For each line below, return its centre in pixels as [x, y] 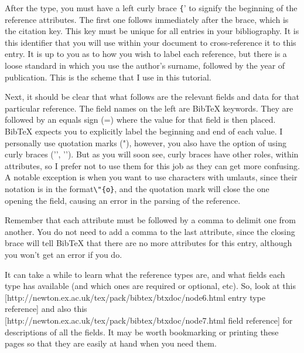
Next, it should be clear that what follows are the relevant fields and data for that [152, 97]
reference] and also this [46, 309]
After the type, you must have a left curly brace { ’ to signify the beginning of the [151, 8]
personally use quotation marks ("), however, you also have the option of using [146, 142]
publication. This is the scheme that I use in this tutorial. [108, 77]
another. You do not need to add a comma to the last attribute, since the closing [150, 231]
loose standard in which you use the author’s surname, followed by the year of [145, 65]
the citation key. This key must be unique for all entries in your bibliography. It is [152, 31]
